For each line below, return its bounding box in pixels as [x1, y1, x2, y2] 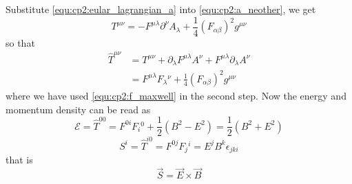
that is [6, 152, 33, 167]
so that [6, 35, 35, 49]
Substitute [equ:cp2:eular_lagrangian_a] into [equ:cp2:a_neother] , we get [6, 2, 316, 16]
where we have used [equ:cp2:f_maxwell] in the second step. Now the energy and [6, 88, 346, 102]
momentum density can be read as [6, 102, 151, 116]
